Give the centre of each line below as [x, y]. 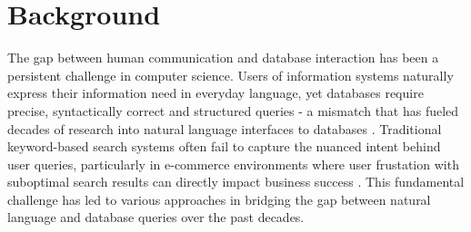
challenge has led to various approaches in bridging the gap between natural [219, 199]
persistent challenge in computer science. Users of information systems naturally [230, 75]
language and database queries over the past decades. [156, 217]
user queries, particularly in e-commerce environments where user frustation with [233, 164]
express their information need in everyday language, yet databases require [215, 93]
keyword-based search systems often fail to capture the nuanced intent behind [224, 146]
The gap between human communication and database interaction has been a [223, 58]
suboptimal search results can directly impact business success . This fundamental [236, 182]
